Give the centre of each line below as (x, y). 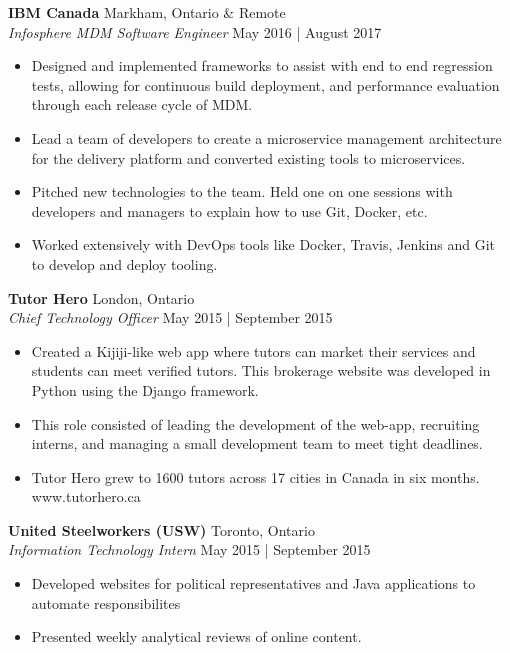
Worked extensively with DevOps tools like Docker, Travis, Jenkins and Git (263, 244)
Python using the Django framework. (145, 389)
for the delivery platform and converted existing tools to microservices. (248, 157)
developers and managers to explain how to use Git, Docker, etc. (229, 210)
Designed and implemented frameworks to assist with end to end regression (262, 65)
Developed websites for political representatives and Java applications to (253, 583)
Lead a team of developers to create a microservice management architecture (266, 137)
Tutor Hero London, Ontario (101, 297)
